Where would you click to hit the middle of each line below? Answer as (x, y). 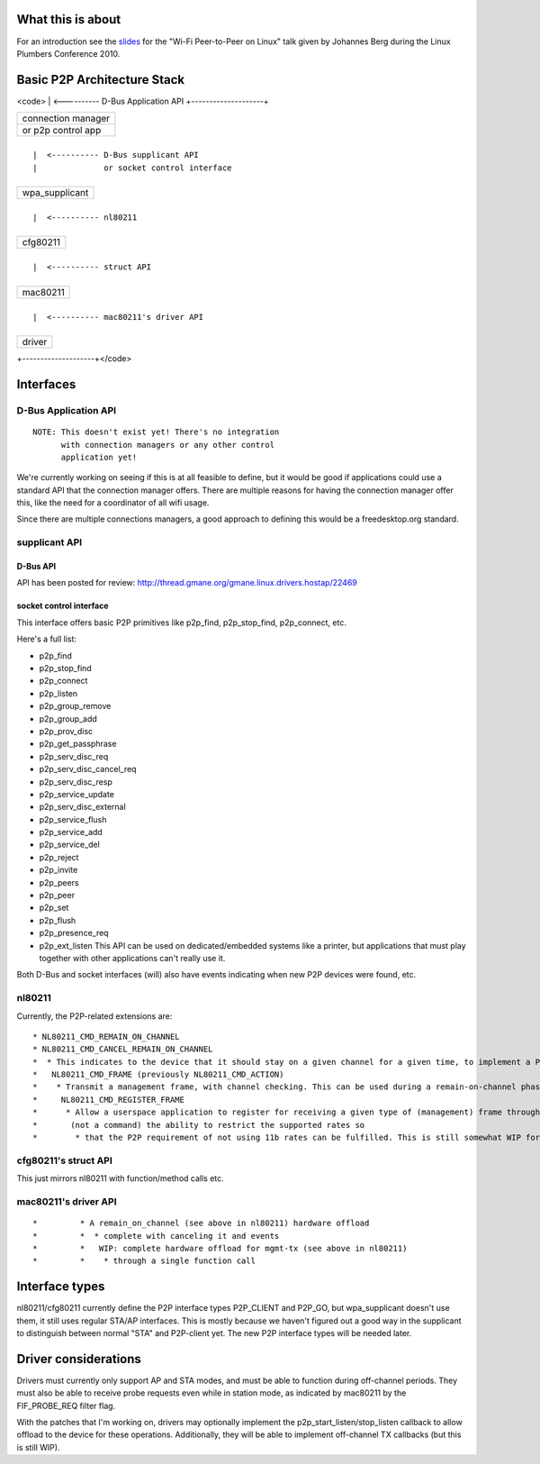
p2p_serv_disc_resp (76, 782)
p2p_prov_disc (66, 731)
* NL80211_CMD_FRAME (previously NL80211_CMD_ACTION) (158, 1075)
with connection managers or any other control (167, 445)
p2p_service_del (70, 845)
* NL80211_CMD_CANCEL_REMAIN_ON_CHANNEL (123, 1049)
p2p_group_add (68, 718)
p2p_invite (58, 870)
